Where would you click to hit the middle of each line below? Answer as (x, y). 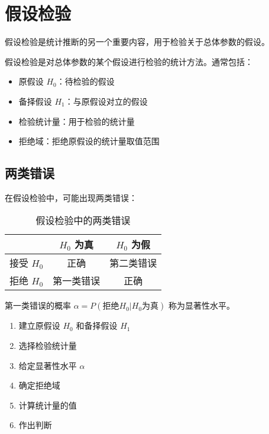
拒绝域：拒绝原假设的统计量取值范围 (89, 141)
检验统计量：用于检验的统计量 (77, 121)
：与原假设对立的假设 (106, 101)
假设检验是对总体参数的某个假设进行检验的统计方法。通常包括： (129, 61)
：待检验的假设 (85, 81)
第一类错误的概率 (38, 305)
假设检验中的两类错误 (83, 221)
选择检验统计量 (48, 346)
